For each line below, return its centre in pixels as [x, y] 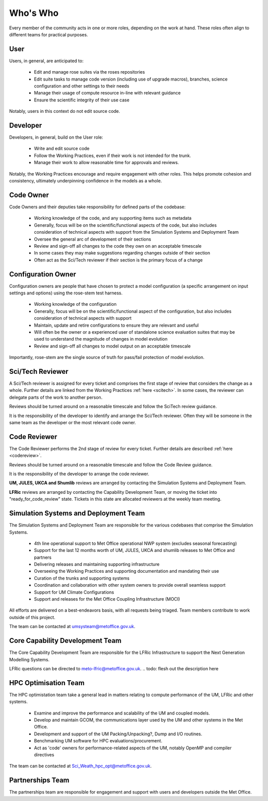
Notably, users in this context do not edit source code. [65, 111]
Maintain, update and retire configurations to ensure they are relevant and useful [116, 325]
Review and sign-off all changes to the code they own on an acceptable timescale [118, 246]
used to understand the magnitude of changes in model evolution [101, 339]
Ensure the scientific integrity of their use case [82, 100]
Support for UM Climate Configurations [74, 592]
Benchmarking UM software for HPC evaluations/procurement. [98, 741]
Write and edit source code [62, 149]
